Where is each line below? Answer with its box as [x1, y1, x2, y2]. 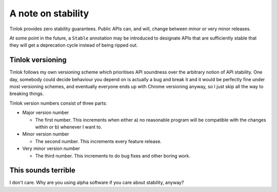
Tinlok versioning [9, 55, 67, 64]
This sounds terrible [9, 166, 75, 175]
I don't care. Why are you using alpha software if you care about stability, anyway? [9, 180, 184, 186]
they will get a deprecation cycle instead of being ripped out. [9, 42, 138, 48]
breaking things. [9, 90, 44, 97]
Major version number [22, 109, 69, 116]
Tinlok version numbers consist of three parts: [9, 100, 107, 106]
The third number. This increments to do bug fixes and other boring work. [35, 152, 191, 159]
